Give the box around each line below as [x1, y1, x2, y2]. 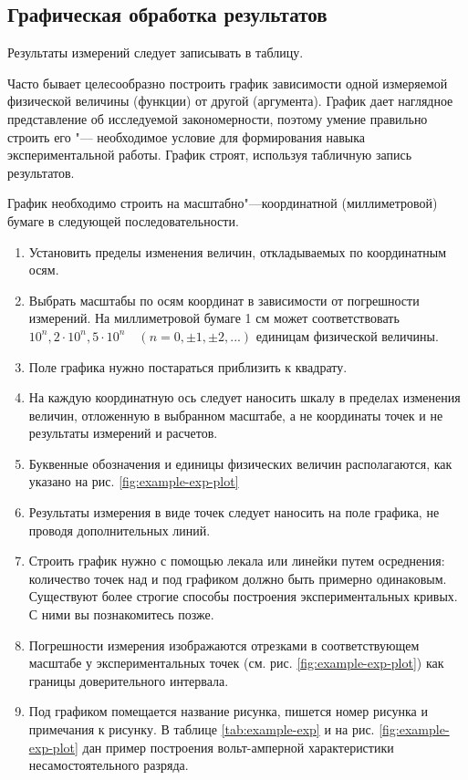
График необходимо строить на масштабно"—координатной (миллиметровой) [7, 193, 438, 213]
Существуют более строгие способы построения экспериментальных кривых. [28, 587, 458, 606]
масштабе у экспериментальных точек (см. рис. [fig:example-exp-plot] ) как [28, 653, 444, 672]
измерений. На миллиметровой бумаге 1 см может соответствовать [28, 308, 400, 328]
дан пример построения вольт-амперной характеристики [82, 737, 394, 756]
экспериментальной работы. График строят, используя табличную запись [7, 145, 412, 164]
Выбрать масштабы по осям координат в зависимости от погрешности [28, 290, 420, 309]
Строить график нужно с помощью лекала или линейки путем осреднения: [28, 551, 445, 570]
